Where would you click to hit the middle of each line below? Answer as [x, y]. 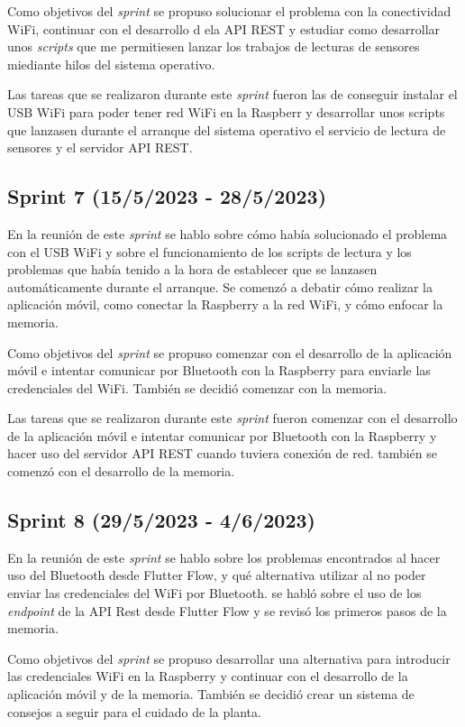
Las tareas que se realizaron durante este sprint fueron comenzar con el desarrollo [232, 418]
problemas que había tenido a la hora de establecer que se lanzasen [192, 269]
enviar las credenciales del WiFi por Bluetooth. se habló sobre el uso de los [214, 593]
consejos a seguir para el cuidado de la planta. [134, 711]
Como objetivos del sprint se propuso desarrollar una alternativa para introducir [229, 658]
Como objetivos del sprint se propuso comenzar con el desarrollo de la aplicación [230, 352]
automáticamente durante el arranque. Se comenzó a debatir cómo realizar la [220, 286]
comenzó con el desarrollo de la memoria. [121, 471]
